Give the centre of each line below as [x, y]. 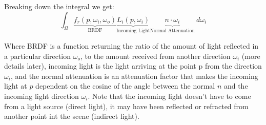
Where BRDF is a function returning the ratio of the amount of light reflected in [131, 46]
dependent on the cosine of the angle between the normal [125, 86]
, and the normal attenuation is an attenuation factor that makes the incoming [134, 76]
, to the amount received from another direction [155, 56]
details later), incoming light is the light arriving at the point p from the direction [133, 66]
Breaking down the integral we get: [59, 6]
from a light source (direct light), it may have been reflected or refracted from [126, 106]
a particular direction [38, 56]
